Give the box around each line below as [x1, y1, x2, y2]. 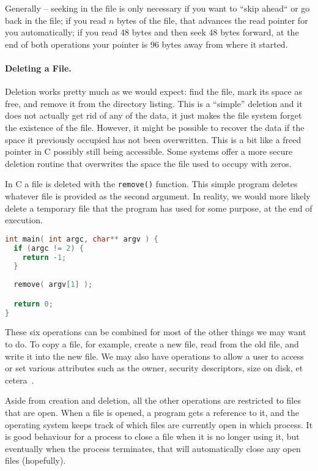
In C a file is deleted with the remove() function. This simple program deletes [5, 177, 298, 190]
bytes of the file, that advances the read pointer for [117, 13, 308, 26]
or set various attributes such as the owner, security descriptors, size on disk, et [5, 362, 303, 374]
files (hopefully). [5, 454, 66, 467]
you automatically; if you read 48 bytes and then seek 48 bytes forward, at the [5, 26, 299, 39]
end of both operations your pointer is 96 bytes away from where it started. [5, 37, 288, 50]
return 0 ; [13, 299, 53, 308]
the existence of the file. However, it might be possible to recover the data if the [5, 121, 305, 133]
